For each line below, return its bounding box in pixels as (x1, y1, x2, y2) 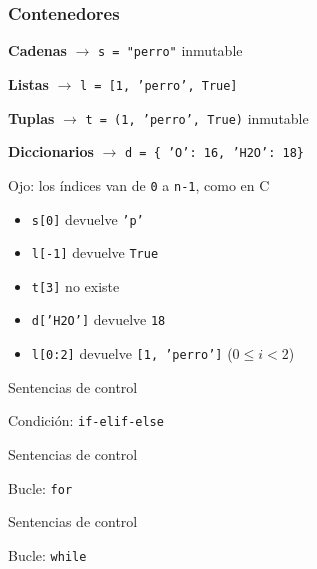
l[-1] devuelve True (31, 242, 159, 263)
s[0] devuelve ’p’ (31, 208, 144, 229)
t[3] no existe (31, 275, 120, 296)
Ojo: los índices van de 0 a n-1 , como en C (8, 174, 270, 195)
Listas (8, 73, 49, 94)
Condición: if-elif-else (8, 410, 164, 431)
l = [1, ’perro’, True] (80, 78, 238, 93)
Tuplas (8, 107, 55, 128)
